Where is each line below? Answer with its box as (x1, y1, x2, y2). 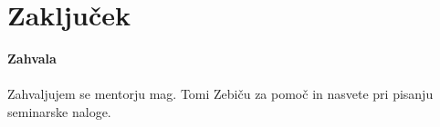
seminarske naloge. (7, 102, 111, 121)
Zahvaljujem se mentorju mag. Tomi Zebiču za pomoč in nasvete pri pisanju (7, 84, 434, 103)
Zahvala (7, 49, 57, 68)
